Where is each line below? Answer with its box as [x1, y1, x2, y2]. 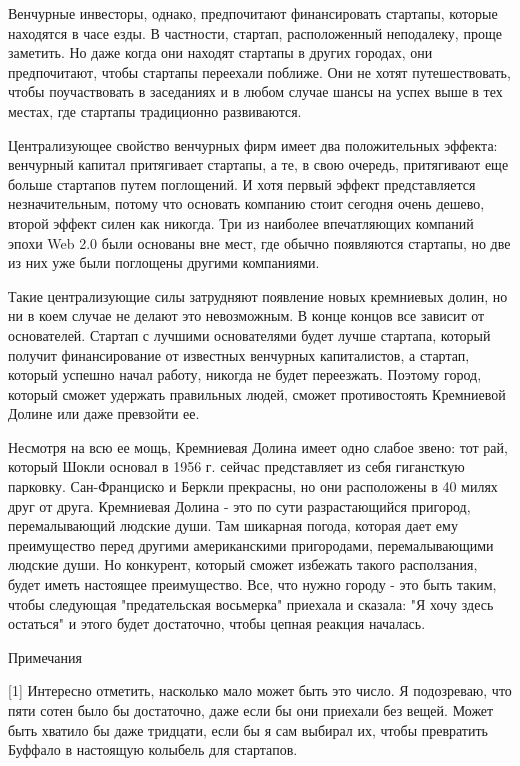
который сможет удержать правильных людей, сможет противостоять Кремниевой [8, 383, 506, 404]
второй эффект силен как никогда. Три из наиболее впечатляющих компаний [8, 212, 474, 233]
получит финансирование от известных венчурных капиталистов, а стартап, [8, 344, 470, 365]
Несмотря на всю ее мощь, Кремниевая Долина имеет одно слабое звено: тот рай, [8, 436, 508, 457]
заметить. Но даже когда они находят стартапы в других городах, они [8, 42, 433, 63]
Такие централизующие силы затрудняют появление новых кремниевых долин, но [8, 285, 508, 306]
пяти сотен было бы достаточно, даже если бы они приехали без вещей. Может [8, 700, 494, 720]
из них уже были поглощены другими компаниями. [8, 252, 320, 273]
